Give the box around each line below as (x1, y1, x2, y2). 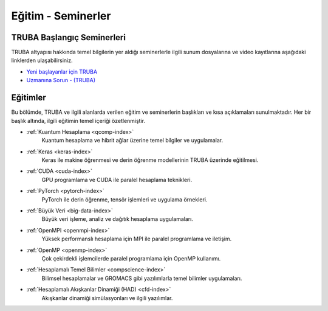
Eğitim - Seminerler (11, 9, 111, 23)
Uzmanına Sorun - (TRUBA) (26, 77, 96, 84)
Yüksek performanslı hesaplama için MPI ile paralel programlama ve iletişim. (41, 235, 232, 243)
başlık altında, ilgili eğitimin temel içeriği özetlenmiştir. (11, 117, 146, 124)
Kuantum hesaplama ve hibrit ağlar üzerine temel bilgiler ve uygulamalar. (41, 137, 224, 144)
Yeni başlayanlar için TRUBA (26, 68, 97, 75)
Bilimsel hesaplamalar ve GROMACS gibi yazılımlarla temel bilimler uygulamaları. (41, 274, 242, 282)
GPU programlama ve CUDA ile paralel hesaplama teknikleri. (41, 176, 193, 183)
